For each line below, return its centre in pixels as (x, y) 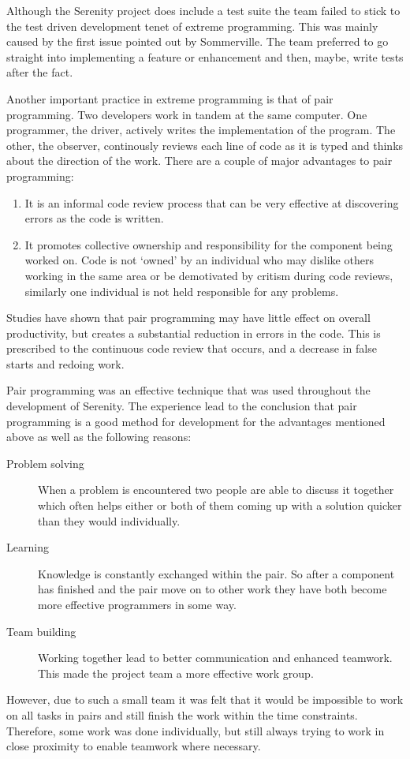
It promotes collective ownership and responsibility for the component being (209, 244)
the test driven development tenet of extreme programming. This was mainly (192, 26)
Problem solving (45, 463)
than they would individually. (109, 520)
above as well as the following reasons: (99, 437)
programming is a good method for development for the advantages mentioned (196, 421)
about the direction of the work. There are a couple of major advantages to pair (199, 161)
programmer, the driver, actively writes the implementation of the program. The (201, 130)
